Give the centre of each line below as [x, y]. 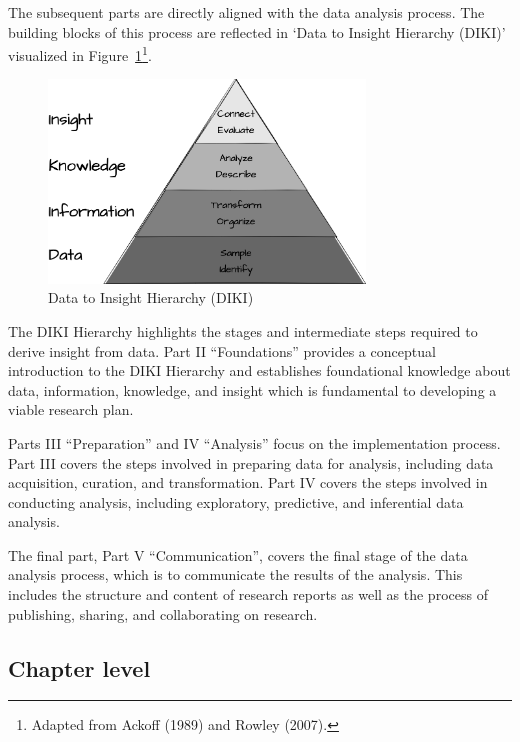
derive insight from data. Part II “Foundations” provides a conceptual [222, 350]
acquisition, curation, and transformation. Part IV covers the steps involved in [248, 482]
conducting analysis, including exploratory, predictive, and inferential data [236, 501]
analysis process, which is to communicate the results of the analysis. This [235, 574]
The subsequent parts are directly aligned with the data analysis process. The [246, 12]
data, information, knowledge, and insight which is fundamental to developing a [252, 389]
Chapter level [79, 667]
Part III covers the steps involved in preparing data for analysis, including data [251, 462]
